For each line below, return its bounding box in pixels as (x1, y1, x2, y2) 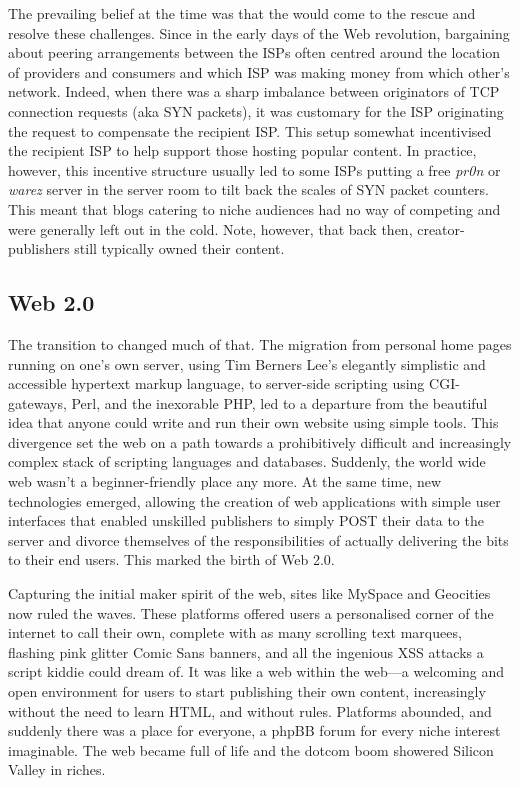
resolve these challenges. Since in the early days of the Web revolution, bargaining (8, 22, 510, 43)
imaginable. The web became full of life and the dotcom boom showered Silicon (8, 739, 494, 760)
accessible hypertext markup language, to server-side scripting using (8, 373, 425, 394)
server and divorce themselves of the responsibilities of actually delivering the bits (8, 529, 509, 550)
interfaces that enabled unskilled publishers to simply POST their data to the (8, 510, 484, 531)
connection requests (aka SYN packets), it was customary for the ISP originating (8, 100, 504, 121)
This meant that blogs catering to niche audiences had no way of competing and (8, 198, 501, 219)
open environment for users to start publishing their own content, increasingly (8, 681, 486, 702)
